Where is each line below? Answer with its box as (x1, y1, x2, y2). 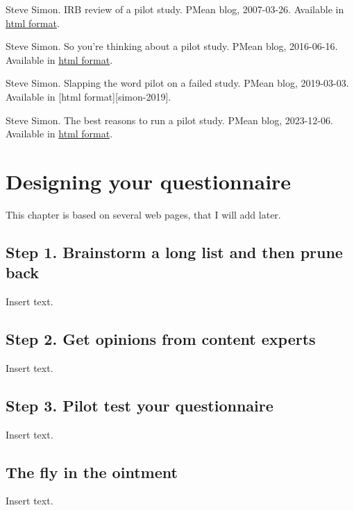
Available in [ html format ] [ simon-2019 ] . (6, 89, 171, 103)
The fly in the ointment (6, 461, 178, 482)
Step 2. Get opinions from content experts (6, 328, 316, 350)
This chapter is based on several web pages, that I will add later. (6, 207, 281, 221)
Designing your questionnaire (6, 167, 292, 195)
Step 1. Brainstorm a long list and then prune (6, 241, 343, 262)
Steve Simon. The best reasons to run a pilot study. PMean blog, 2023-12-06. (6, 112, 333, 127)
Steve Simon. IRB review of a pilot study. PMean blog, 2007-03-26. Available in (6, 2, 344, 16)
